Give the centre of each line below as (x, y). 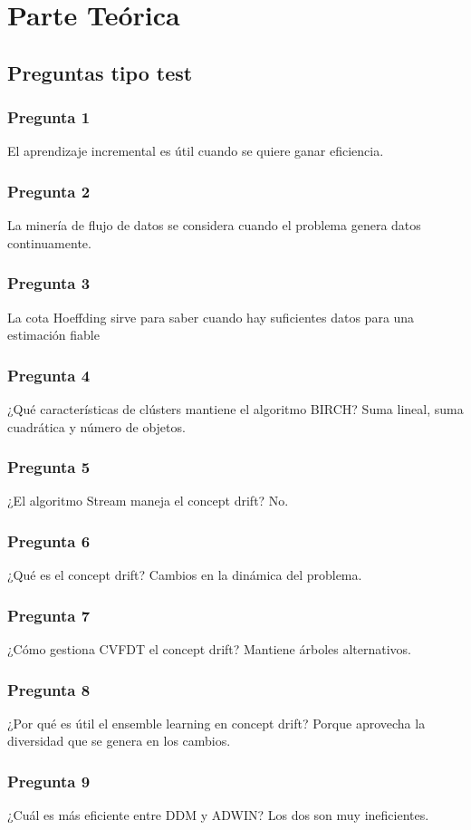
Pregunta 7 (49, 615)
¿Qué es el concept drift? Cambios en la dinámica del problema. (185, 575)
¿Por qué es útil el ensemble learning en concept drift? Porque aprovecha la (216, 723)
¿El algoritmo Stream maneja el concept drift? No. (148, 501)
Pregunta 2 (49, 191)
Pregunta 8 (49, 689)
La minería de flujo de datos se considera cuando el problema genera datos (214, 225)
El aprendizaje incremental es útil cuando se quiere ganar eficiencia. (196, 151)
